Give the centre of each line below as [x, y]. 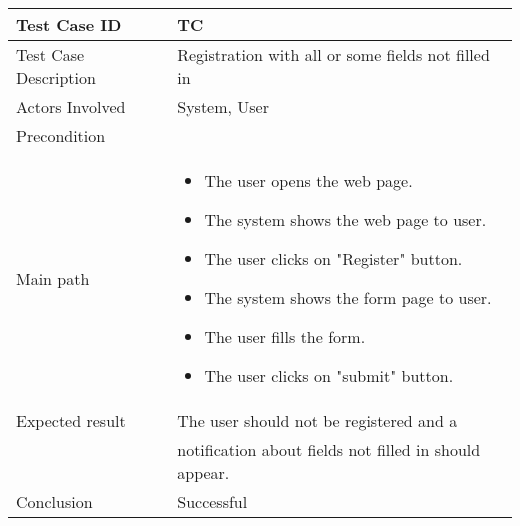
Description [56, 77]
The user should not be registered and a [317, 420]
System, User [223, 106]
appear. [203, 472]
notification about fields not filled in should [329, 449]
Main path [53, 278]
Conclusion [54, 501]
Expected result [71, 420]
